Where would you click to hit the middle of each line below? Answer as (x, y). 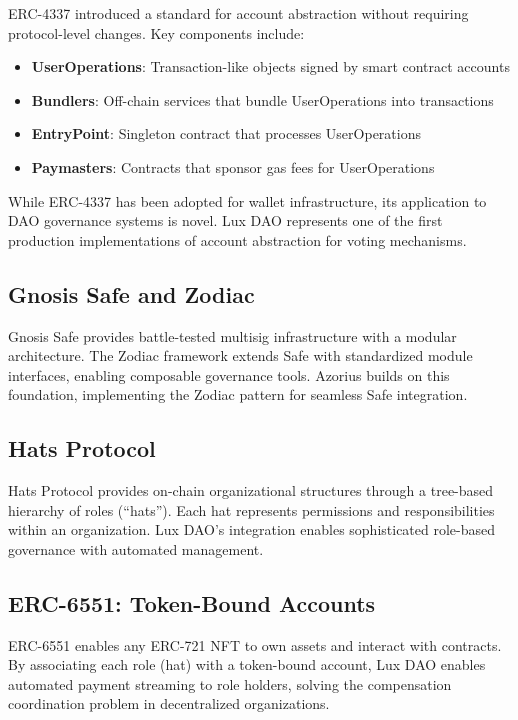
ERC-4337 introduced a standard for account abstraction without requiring (238, 13)
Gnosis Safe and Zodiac (131, 293)
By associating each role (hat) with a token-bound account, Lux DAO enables (247, 664)
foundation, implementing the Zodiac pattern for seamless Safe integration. (238, 394)
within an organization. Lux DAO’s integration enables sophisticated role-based (252, 529)
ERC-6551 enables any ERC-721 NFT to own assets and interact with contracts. (255, 644)
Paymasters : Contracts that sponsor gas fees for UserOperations (233, 166)
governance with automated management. (136, 548)
